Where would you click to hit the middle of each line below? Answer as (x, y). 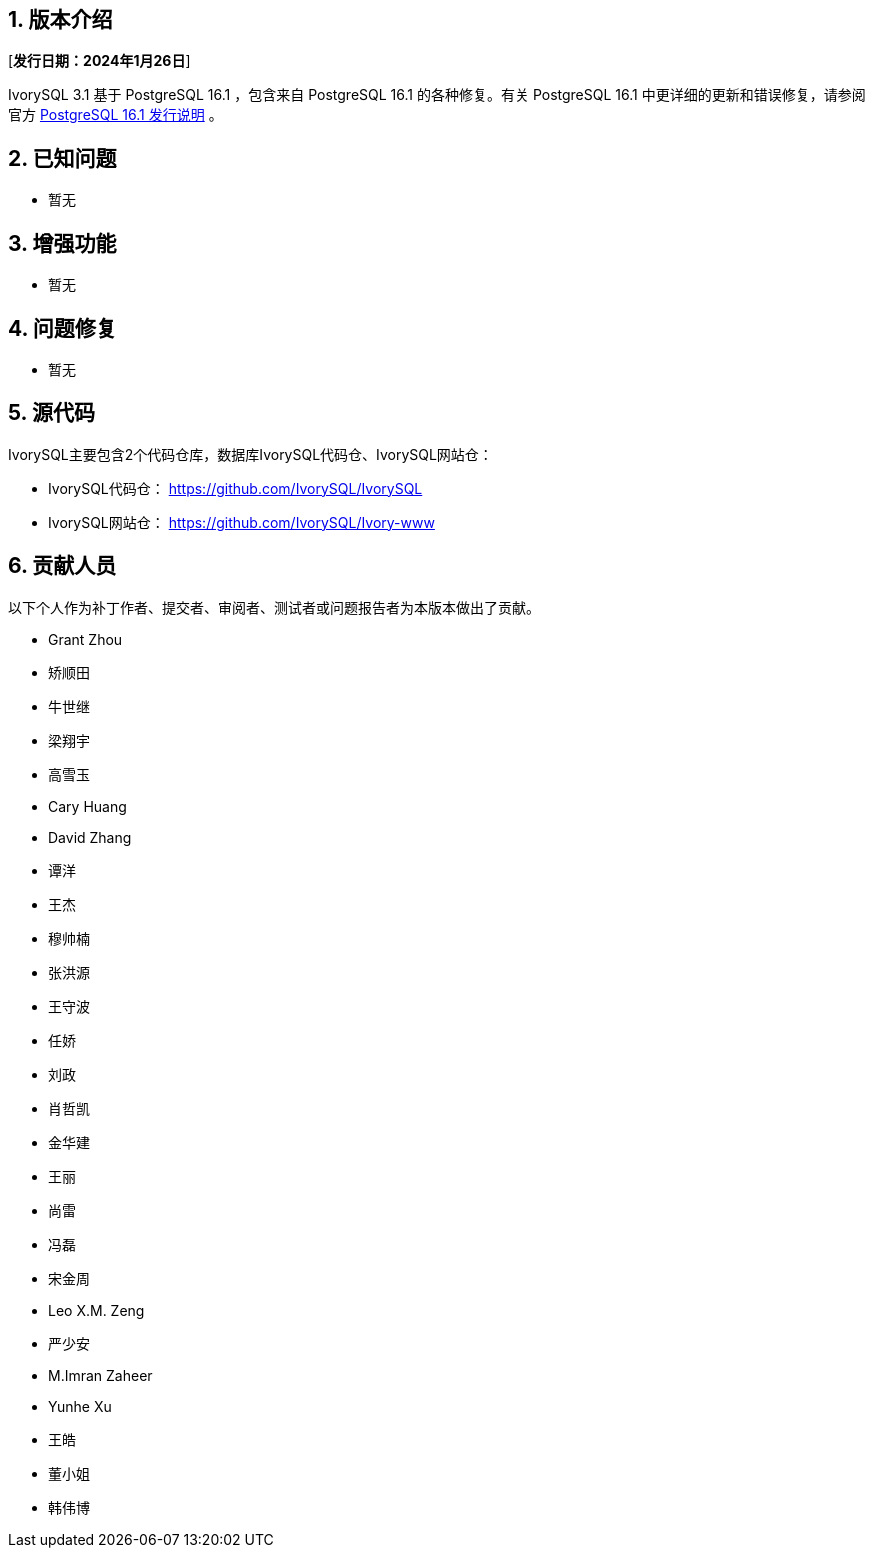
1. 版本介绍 (60, 19)
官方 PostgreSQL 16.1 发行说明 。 (115, 115)
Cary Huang (87, 806)
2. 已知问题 (62, 158)
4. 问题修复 (62, 328)
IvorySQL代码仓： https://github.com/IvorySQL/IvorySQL (235, 488)
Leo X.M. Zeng (96, 1310)
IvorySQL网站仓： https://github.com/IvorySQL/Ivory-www (241, 522)
